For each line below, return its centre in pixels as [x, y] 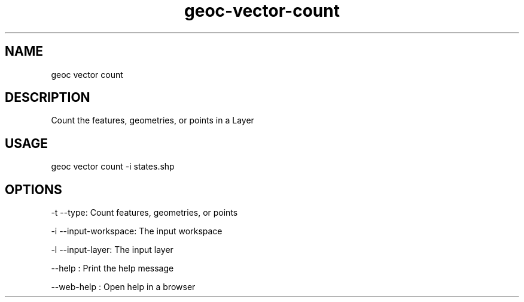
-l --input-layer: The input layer [112, 250]
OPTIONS [33, 189]
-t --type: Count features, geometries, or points [144, 213]
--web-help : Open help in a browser [123, 287]
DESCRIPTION [48, 98]
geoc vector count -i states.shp [113, 167]
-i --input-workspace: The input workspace [137, 231]
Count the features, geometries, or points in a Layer [153, 120]
